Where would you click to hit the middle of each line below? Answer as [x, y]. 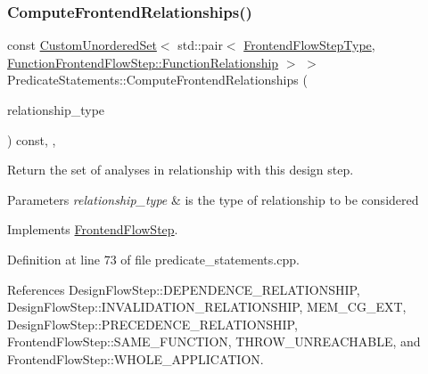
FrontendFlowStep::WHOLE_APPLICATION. [136, 358]
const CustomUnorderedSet [82, 45]
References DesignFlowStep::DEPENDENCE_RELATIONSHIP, [184, 289]
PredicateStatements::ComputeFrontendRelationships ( [157, 80]
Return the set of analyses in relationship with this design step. [181, 170]
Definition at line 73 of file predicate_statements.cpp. [153, 259]
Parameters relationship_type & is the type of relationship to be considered [213, 199]
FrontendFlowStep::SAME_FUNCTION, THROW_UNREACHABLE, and [214, 341]
